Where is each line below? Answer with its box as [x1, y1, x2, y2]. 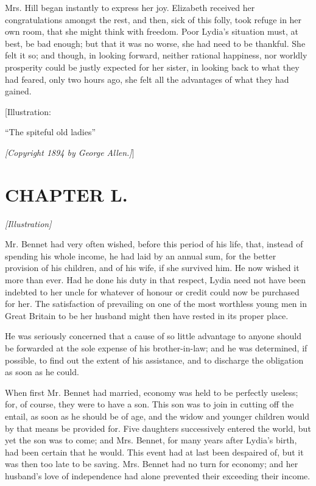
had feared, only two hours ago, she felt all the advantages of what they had [5, 72, 289, 85]
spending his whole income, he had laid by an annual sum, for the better [5, 249, 276, 262]
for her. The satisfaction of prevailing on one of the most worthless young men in [5, 297, 307, 310]
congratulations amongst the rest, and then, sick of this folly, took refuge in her [5, 13, 302, 26]
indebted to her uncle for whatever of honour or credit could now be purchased [5, 285, 300, 298]
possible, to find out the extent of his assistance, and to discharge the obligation [5, 353, 304, 366]
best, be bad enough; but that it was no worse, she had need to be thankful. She [5, 37, 306, 49]
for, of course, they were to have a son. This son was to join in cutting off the [5, 398, 294, 410]
